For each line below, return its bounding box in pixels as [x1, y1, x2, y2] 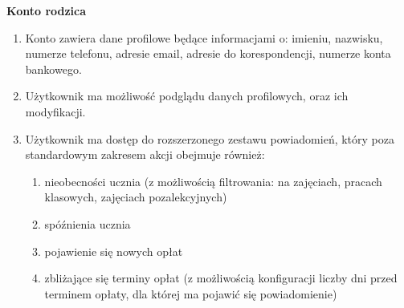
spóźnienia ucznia [44, 215, 131, 232]
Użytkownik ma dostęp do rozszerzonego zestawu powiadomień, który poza [25, 130, 394, 147]
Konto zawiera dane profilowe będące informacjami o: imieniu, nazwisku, [25, 29, 383, 46]
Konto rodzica [6, 2, 87, 18]
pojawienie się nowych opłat [44, 242, 183, 259]
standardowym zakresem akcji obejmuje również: [25, 146, 265, 163]
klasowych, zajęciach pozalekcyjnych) [44, 188, 227, 205]
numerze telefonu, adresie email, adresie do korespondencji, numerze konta [25, 45, 391, 62]
